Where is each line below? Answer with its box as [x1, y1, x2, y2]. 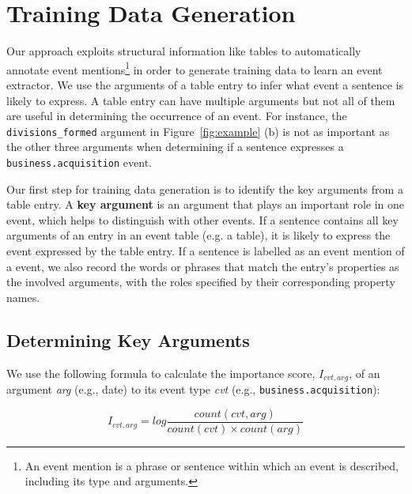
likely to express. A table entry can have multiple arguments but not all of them [6, 92, 395, 108]
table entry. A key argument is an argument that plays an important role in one [6, 196, 405, 213]
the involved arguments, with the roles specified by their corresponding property [6, 273, 395, 290]
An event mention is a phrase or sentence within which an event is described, [25, 457, 399, 473]
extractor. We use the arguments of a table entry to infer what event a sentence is [6, 76, 404, 92]
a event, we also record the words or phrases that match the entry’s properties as [6, 258, 399, 274]
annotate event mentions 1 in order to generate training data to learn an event [6, 58, 383, 77]
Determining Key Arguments [6, 327, 250, 352]
